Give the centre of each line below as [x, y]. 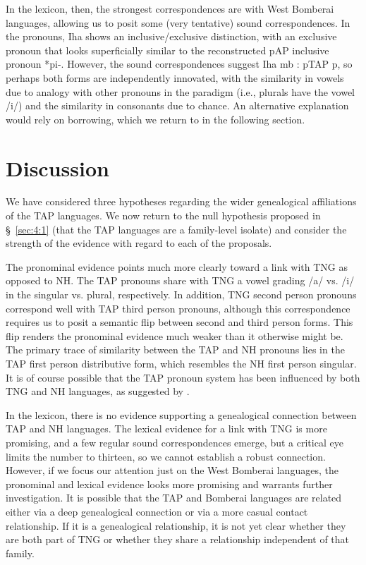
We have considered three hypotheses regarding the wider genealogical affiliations [181, 201]
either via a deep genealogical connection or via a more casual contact [157, 511]
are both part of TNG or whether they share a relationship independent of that [178, 539]
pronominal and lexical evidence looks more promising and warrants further [169, 484]
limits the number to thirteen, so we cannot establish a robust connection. [166, 456]
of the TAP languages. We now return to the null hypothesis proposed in [163, 215]
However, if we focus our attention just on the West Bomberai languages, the [172, 470]
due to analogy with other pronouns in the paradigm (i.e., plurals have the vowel [181, 91]
